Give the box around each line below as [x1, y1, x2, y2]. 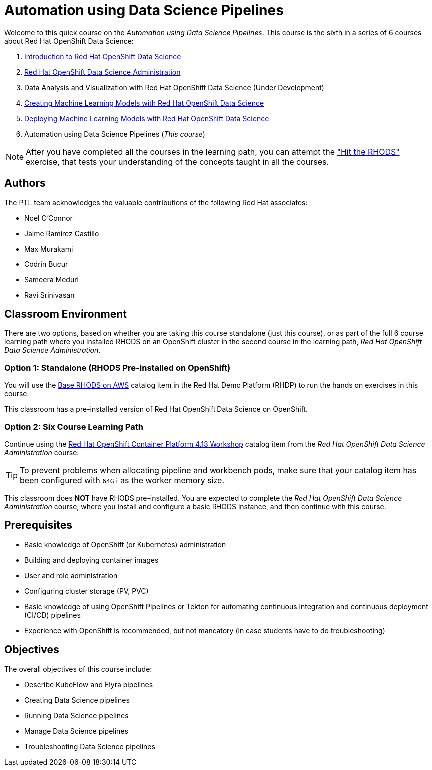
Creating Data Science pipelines [24, 695, 130, 704]
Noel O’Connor [24, 213, 73, 222]
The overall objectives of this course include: [4, 664, 152, 673]
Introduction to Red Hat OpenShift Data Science [24, 52, 181, 61]
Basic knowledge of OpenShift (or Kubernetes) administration [24, 540, 226, 549]
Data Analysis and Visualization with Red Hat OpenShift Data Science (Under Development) [24, 83, 324, 92]
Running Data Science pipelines [24, 711, 129, 720]
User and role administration [24, 571, 118, 580]
